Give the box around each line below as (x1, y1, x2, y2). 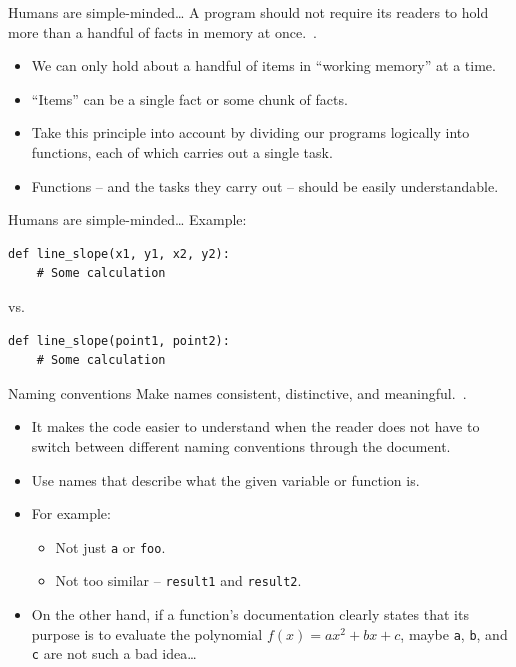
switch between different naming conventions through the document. (31, 435, 451, 456)
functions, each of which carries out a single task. (31, 141, 333, 162)
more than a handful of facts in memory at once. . (8, 21, 317, 42)
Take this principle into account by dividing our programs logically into (31, 122, 470, 143)
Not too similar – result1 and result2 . (55, 570, 302, 591)
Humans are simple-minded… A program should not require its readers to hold (8, 2, 489, 22)
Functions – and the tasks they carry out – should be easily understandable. (31, 175, 499, 196)
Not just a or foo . (55, 536, 166, 557)
